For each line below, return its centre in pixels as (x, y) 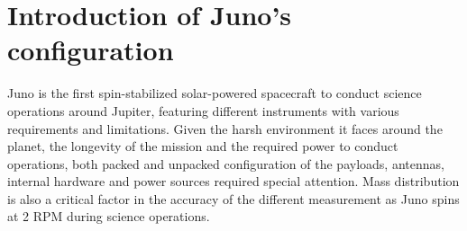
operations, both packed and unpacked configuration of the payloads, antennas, (226, 163)
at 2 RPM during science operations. (109, 216)
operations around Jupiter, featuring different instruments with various (203, 110)
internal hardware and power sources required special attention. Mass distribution (233, 181)
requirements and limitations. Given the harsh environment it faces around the (225, 128)
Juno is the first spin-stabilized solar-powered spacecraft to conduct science (215, 93)
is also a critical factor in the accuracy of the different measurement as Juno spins (233, 198)
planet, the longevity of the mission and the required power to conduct (203, 146)
